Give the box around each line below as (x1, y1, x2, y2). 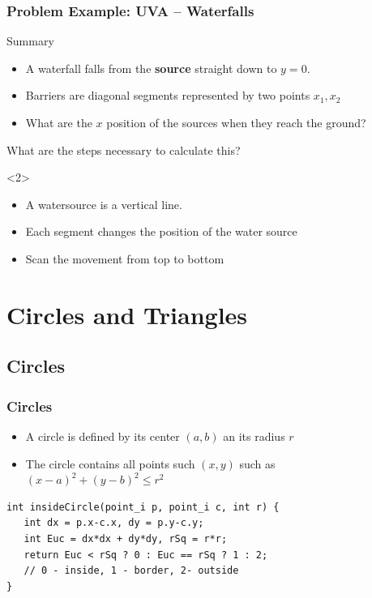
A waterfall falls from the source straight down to (25, 59, 277, 76)
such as (239, 455, 276, 472)
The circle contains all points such (25, 455, 195, 472)
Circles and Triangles (6, 297, 248, 331)
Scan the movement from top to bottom (25, 250, 224, 267)
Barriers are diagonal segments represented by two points (25, 87, 310, 104)
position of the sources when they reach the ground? (106, 114, 366, 130)
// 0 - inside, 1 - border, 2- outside (24, 565, 239, 577)
